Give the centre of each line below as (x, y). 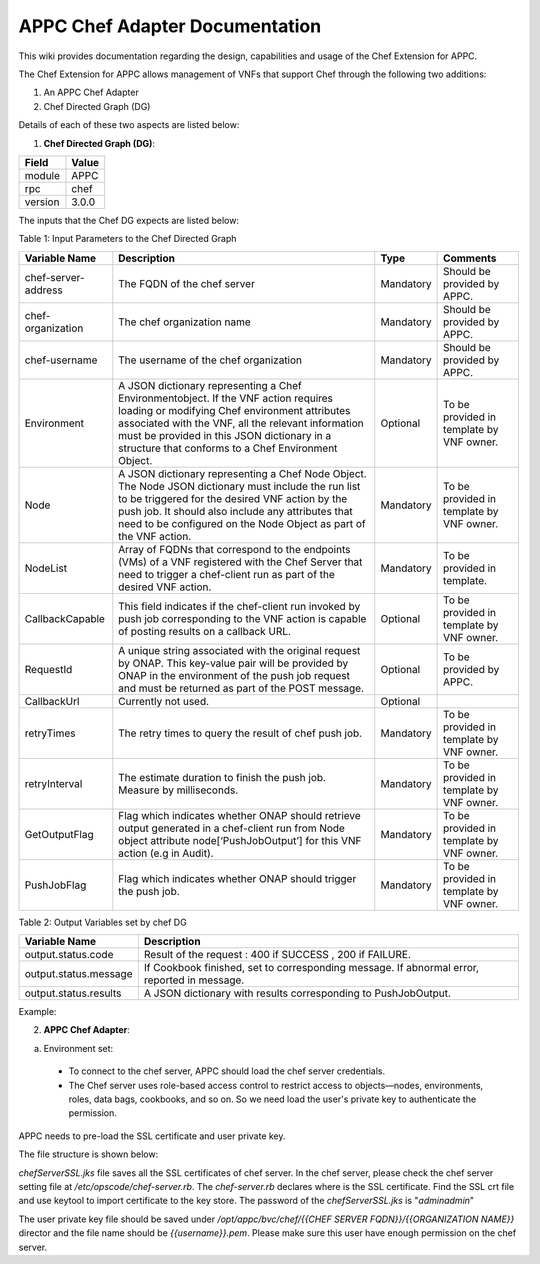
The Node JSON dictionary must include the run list (239, 486)
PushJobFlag (55, 885)
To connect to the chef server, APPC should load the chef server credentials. (226, 1071)
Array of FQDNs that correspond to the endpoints (234, 549)
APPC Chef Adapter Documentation (170, 26)
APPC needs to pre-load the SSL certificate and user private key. (152, 1136)
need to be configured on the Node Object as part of (242, 523)
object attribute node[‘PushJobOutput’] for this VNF (240, 840)
